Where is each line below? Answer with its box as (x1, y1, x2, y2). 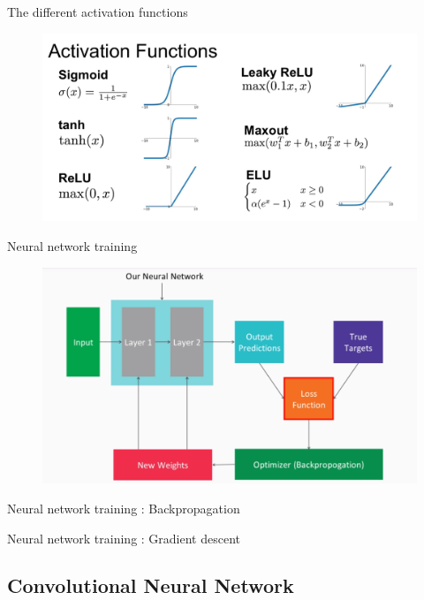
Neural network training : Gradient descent (7, 528, 241, 547)
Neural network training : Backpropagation (7, 498, 240, 517)
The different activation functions (7, 3, 188, 20)
